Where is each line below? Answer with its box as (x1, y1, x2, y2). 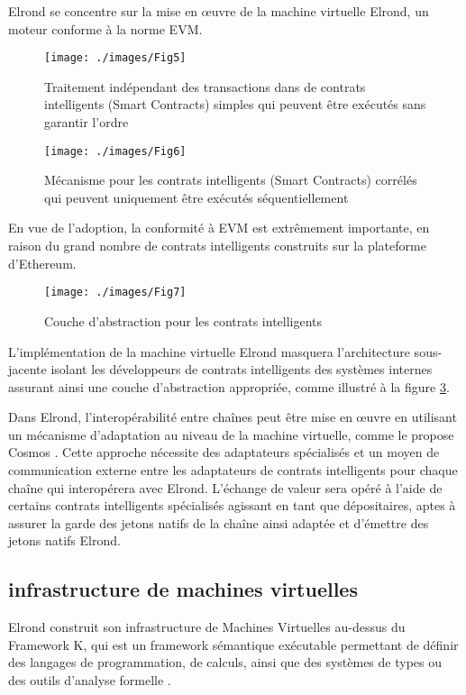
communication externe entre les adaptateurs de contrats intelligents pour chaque (8, 461, 458, 480)
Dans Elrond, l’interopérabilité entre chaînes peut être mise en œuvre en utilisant (8, 407, 457, 426)
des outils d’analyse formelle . (8, 671, 171, 690)
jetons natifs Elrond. (8, 531, 121, 550)
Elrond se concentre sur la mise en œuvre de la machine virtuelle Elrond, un (8, 2, 429, 20)
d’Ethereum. (8, 253, 77, 272)
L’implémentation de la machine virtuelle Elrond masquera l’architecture (8, 342, 410, 361)
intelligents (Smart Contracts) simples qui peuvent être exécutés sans (44, 95, 426, 114)
